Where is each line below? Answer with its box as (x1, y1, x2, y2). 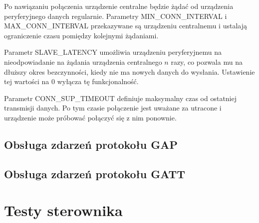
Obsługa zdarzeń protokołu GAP (4, 136, 178, 152)
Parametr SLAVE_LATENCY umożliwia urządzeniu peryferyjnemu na (4, 47, 222, 57)
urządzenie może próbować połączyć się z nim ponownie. (4, 112, 177, 122)
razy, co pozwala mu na (171, 56, 243, 67)
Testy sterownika (4, 200, 123, 221)
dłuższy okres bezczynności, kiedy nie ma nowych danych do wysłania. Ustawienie (4, 66, 255, 77)
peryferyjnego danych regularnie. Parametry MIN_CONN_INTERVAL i (4, 10, 227, 21)
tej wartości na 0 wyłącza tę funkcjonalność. (4, 76, 139, 87)
